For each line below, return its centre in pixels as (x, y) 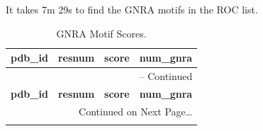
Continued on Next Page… (136, 111)
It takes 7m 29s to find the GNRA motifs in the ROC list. (132, 9)
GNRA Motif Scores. (101, 33)
